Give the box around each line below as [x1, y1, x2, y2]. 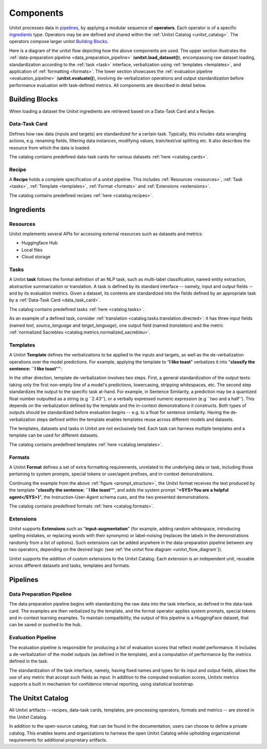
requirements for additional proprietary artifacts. [9, 737, 108, 743]
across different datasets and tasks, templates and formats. [9, 562, 131, 569]
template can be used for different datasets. [9, 432, 99, 438]
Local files [21, 247, 43, 252]
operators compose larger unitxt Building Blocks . [9, 39, 109, 45]
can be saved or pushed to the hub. [9, 622, 82, 628]
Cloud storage [21, 254, 50, 260]
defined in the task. [9, 658, 49, 664]
